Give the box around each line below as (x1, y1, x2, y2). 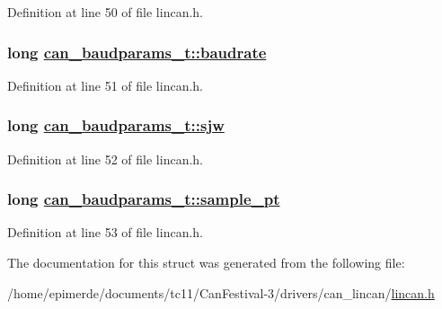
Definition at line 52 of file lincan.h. (7, 149, 204, 168)
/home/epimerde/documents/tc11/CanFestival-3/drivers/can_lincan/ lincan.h (7, 283, 435, 302)
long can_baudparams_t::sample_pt (7, 188, 280, 210)
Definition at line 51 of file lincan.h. (7, 75, 204, 94)
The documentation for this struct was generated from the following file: (7, 253, 405, 272)
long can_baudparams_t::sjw (7, 114, 225, 137)
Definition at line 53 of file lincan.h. (7, 223, 204, 242)
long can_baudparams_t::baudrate (7, 40, 267, 63)
